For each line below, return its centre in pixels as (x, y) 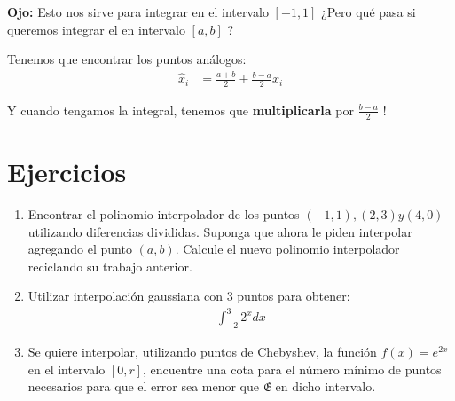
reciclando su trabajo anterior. (110, 266)
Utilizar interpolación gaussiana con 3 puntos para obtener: (189, 296)
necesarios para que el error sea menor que (143, 386)
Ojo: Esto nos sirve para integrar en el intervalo (138, 12)
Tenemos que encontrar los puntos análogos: (127, 59)
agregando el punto (80, 249)
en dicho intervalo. (326, 386)
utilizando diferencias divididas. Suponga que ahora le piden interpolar (220, 231)
